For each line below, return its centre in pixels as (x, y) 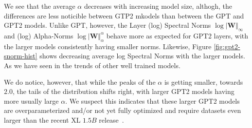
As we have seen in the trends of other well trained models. (92, 65)
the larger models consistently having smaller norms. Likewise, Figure (108, 46)
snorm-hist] (21, 56)
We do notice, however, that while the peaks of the (80, 82)
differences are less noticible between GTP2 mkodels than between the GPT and (124, 15)
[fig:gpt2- (227, 46)
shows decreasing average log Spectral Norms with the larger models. (142, 56)
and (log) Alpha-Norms (39, 35)
